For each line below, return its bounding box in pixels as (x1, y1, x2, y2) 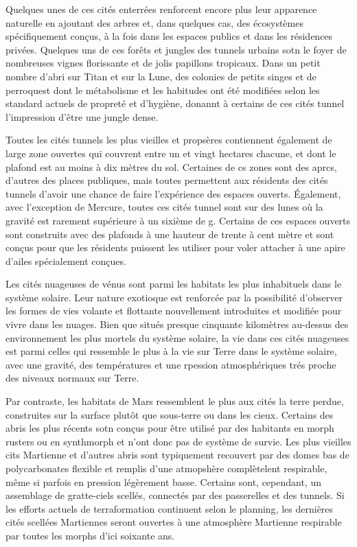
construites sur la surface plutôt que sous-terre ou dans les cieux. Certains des (5, 407, 334, 421)
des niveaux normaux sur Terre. (5, 371, 139, 385)
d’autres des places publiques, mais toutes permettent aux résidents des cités (5, 173, 328, 187)
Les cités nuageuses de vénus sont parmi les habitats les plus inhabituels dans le (5, 277, 342, 291)
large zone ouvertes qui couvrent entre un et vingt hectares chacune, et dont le (5, 146, 336, 160)
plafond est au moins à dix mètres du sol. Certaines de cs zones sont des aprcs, (5, 159, 337, 174)
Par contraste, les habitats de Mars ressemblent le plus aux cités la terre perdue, (5, 394, 344, 408)
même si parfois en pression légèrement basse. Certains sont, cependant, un (5, 474, 321, 489)
